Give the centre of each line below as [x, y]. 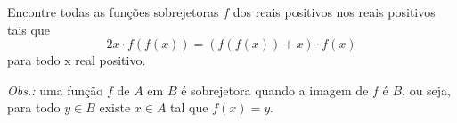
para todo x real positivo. [77, 60]
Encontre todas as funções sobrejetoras [113, 12]
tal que [189, 107]
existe [115, 107]
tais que [29, 29]
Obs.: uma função [55, 90]
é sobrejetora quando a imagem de [275, 90]
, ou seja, [426, 90]
